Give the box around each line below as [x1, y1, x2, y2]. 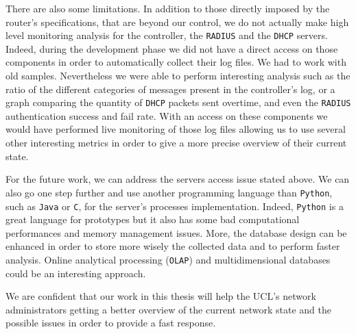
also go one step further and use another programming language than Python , [5, 185, 333, 199]
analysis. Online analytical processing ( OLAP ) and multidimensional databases [5, 252, 331, 266]
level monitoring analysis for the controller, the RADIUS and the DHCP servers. [5, 28, 328, 42]
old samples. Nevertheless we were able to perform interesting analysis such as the [5, 68, 351, 83]
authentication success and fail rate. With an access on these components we [5, 108, 328, 123]
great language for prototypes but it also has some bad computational [5, 212, 300, 227]
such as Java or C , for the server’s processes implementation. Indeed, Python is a [5, 198, 344, 213]
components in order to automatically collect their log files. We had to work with [5, 55, 346, 69]
